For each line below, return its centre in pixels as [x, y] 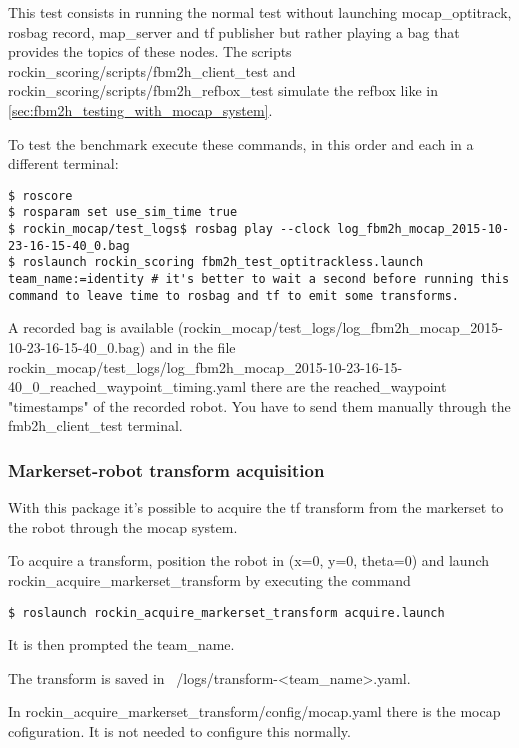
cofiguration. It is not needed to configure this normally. [179, 730]
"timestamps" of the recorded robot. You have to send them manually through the [259, 405]
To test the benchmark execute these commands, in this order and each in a [241, 143]
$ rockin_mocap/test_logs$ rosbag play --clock [169, 229]
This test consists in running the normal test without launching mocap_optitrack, [260, 12]
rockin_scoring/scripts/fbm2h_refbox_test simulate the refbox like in [223, 90]
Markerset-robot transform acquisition [166, 469]
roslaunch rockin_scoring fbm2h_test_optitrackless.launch [223, 262]
